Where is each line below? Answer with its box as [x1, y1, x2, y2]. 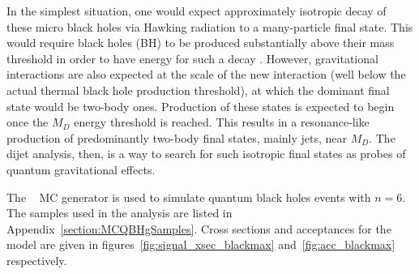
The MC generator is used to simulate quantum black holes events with [6, 188, 371, 205]
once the [6, 113, 49, 131]
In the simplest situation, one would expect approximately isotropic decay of [6, 2, 387, 19]
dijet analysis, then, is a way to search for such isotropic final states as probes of [6, 145, 406, 162]
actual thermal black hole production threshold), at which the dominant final [6, 81, 390, 98]
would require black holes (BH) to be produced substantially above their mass [6, 34, 395, 51]
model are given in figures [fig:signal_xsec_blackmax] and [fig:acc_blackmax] [6, 236, 395, 253]
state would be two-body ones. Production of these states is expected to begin [6, 97, 395, 114]
